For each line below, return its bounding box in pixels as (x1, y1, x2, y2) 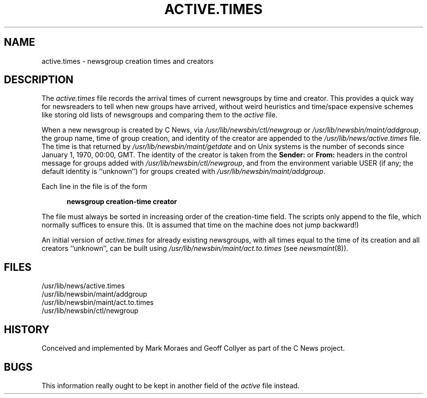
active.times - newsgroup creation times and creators (41, 57, 213, 65)
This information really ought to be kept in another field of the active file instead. (41, 381, 300, 390)
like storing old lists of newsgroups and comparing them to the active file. (41, 111, 278, 119)
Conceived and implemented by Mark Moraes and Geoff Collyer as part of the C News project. (41, 344, 345, 353)
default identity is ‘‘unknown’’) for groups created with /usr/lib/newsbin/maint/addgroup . (41, 167, 326, 176)
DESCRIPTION (4, 74, 74, 86)
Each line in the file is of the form (41, 182, 147, 191)
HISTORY (4, 323, 50, 336)
